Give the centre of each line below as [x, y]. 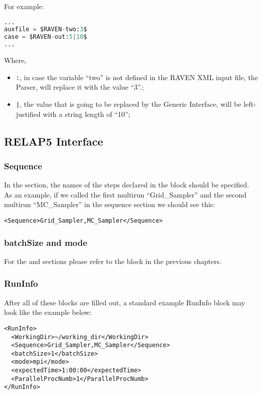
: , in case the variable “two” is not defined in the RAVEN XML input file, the [137, 77]
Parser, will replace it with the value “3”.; [80, 87]
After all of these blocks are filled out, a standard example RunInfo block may [125, 302]
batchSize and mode [46, 242]
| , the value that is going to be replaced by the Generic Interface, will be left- [136, 104]
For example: [24, 6]
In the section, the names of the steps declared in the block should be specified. [127, 185]
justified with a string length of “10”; [73, 114]
